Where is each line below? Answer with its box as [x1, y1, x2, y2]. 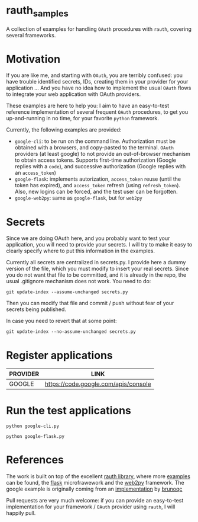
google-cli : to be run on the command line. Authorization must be [14, 137, 176, 145]
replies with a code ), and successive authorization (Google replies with [14, 163, 186, 170]
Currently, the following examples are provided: [6, 126, 122, 133]
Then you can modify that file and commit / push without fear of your [6, 300, 174, 307]
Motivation [6, 52, 61, 66]
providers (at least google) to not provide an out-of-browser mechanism [14, 150, 191, 158]
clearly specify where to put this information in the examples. [6, 247, 155, 255]
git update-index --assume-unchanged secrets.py [6, 289, 128, 295]
